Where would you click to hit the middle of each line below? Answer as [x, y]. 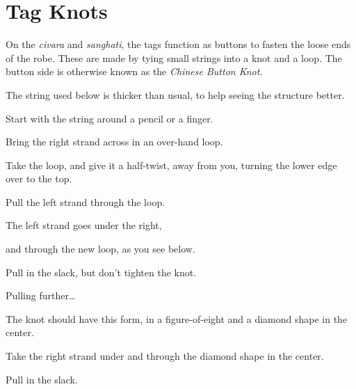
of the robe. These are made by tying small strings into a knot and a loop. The [174, 57]
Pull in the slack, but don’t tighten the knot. [101, 272]
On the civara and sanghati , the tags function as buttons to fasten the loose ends [178, 44]
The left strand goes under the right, [84, 225]
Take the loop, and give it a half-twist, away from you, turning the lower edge [171, 165]
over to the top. [39, 178]
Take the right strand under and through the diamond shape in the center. [165, 356]
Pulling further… [41, 295]
